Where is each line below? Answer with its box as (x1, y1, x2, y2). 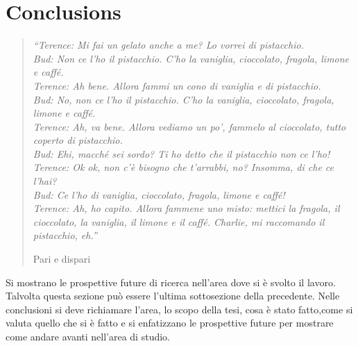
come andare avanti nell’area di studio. (6, 329, 170, 343)
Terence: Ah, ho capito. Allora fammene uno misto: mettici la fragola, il (33, 201, 340, 215)
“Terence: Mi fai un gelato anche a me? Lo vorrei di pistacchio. (33, 38, 304, 52)
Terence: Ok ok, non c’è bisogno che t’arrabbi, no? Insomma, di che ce (33, 160, 334, 174)
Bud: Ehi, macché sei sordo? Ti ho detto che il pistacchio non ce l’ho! (33, 146, 330, 160)
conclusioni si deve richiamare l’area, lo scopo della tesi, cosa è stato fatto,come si (6, 302, 353, 316)
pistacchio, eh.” (33, 228, 97, 242)
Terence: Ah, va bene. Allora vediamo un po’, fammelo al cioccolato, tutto (33, 119, 346, 133)
